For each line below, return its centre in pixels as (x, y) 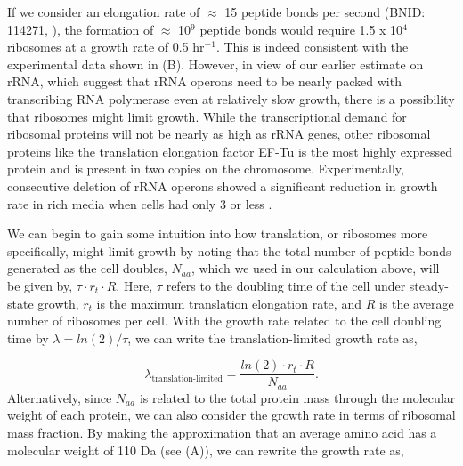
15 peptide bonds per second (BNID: (325, 12)
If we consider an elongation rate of (104, 12)
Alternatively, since (60, 397)
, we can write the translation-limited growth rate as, (272, 337)
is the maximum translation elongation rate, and (229, 303)
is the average (416, 303)
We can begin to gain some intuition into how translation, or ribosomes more (218, 233)
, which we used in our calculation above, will (315, 268)
